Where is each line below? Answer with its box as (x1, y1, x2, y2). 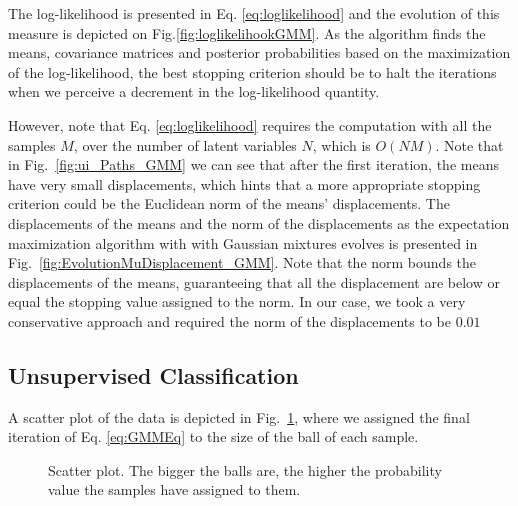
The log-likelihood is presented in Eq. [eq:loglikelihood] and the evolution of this (8, 3, 500, 23)
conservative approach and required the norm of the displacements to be (8, 310, 451, 331)
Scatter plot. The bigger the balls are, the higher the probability (48, 459, 442, 480)
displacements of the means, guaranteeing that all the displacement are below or (8, 271, 500, 292)
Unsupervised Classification (8, 359, 299, 390)
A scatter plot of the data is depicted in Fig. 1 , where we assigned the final (8, 406, 470, 427)
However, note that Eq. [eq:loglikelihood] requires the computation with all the (8, 114, 492, 135)
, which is (312, 134, 371, 155)
